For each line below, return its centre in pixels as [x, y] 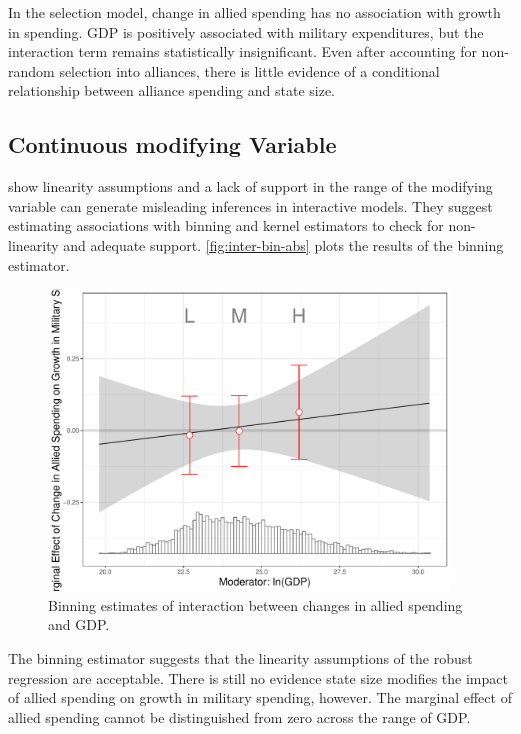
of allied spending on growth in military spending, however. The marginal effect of [260, 697]
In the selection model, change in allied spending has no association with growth [254, 12]
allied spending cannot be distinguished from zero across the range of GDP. [239, 716]
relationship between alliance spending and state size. [172, 90]
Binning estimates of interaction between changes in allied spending [255, 604]
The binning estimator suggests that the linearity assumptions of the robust [240, 658]
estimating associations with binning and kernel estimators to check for [226, 225]
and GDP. [79, 624]
